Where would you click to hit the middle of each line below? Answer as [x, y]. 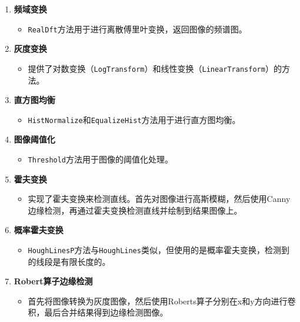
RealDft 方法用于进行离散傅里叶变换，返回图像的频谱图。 [137, 29]
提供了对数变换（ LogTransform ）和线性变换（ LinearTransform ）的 [155, 68]
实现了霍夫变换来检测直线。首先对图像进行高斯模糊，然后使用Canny [159, 199]
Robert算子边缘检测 [53, 281]
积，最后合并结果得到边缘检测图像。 [98, 312]
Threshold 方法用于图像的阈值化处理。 [101, 159]
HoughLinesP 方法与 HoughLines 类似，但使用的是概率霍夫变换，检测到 [159, 249]
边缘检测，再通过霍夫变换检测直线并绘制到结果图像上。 [135, 210]
